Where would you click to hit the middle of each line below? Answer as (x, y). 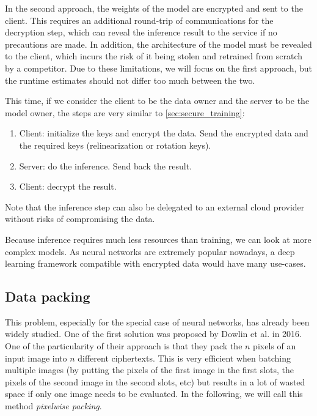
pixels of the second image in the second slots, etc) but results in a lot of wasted (155, 381)
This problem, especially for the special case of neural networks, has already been (157, 321)
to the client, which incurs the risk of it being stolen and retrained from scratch (154, 56)
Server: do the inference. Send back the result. (105, 165)
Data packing (48, 296)
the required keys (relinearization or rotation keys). (115, 145)
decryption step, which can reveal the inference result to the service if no (141, 32)
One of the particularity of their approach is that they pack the (124, 346)
